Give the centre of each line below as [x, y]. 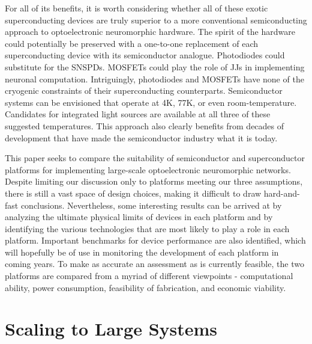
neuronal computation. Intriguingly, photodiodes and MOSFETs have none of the [154, 78]
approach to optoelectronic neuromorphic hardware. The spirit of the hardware [150, 32]
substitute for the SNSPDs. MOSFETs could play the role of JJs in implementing [155, 66]
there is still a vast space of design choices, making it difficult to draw [133, 193]
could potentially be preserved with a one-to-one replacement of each [132, 43]
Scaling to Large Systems [111, 329]
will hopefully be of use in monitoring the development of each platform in [142, 252]
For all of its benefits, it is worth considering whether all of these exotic [136, 8]
